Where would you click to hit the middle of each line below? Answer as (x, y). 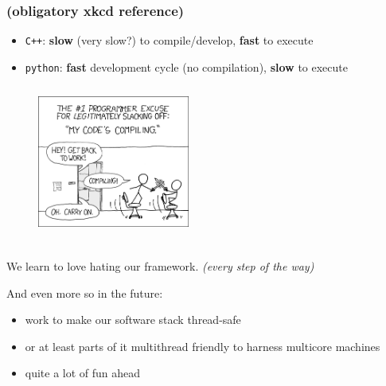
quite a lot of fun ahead (83, 373)
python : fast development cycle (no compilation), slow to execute (186, 66)
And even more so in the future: (85, 292)
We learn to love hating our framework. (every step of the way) (160, 266)
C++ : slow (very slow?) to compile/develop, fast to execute (169, 40)
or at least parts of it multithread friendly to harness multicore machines (203, 346)
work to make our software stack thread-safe (133, 320)
